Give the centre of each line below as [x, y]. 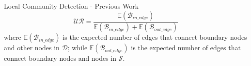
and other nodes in [32, 48]
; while [78, 48]
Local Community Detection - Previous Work [71, 6]
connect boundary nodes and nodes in [60, 58]
